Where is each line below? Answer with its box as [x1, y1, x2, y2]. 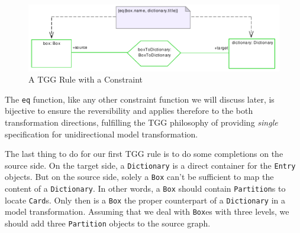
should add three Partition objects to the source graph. [5, 217, 211, 229]
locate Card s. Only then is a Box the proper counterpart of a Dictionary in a [5, 193, 285, 206]
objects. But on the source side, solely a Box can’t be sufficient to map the [5, 170, 274, 183]
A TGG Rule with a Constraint [28, 73, 143, 86]
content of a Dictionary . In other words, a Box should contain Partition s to [5, 182, 286, 195]
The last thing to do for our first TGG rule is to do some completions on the [5, 147, 283, 160]
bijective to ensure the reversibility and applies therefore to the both [5, 104, 253, 117]
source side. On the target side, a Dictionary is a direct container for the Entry [5, 159, 296, 171]
